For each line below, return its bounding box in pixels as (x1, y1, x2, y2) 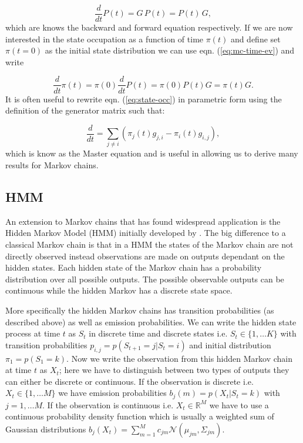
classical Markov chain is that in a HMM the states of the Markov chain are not (5, 238, 294, 251)
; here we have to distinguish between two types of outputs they (59, 364, 289, 376)
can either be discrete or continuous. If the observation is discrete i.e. (5, 375, 254, 387)
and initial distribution (189, 338, 271, 351)
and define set (230, 32, 281, 45)
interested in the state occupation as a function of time (5, 32, 204, 45)
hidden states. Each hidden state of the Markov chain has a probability (5, 261, 262, 274)
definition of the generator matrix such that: (5, 104, 165, 116)
